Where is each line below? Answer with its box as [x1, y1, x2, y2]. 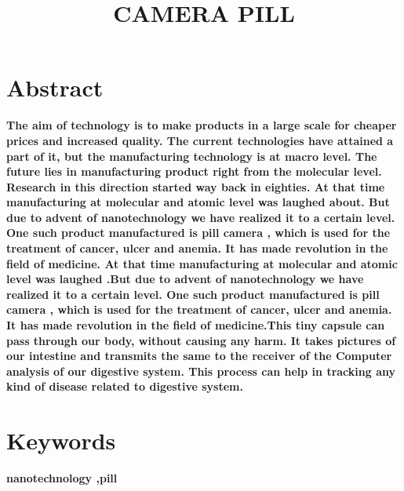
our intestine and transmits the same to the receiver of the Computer [6, 347, 392, 364]
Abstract [6, 71, 104, 104]
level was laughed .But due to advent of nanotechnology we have [6, 271, 364, 287]
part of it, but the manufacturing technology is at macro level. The [6, 147, 377, 164]
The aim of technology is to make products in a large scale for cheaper [6, 117, 397, 133]
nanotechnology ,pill [6, 470, 118, 486]
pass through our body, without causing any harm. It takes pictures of [6, 332, 396, 348]
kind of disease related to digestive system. [6, 378, 243, 395]
